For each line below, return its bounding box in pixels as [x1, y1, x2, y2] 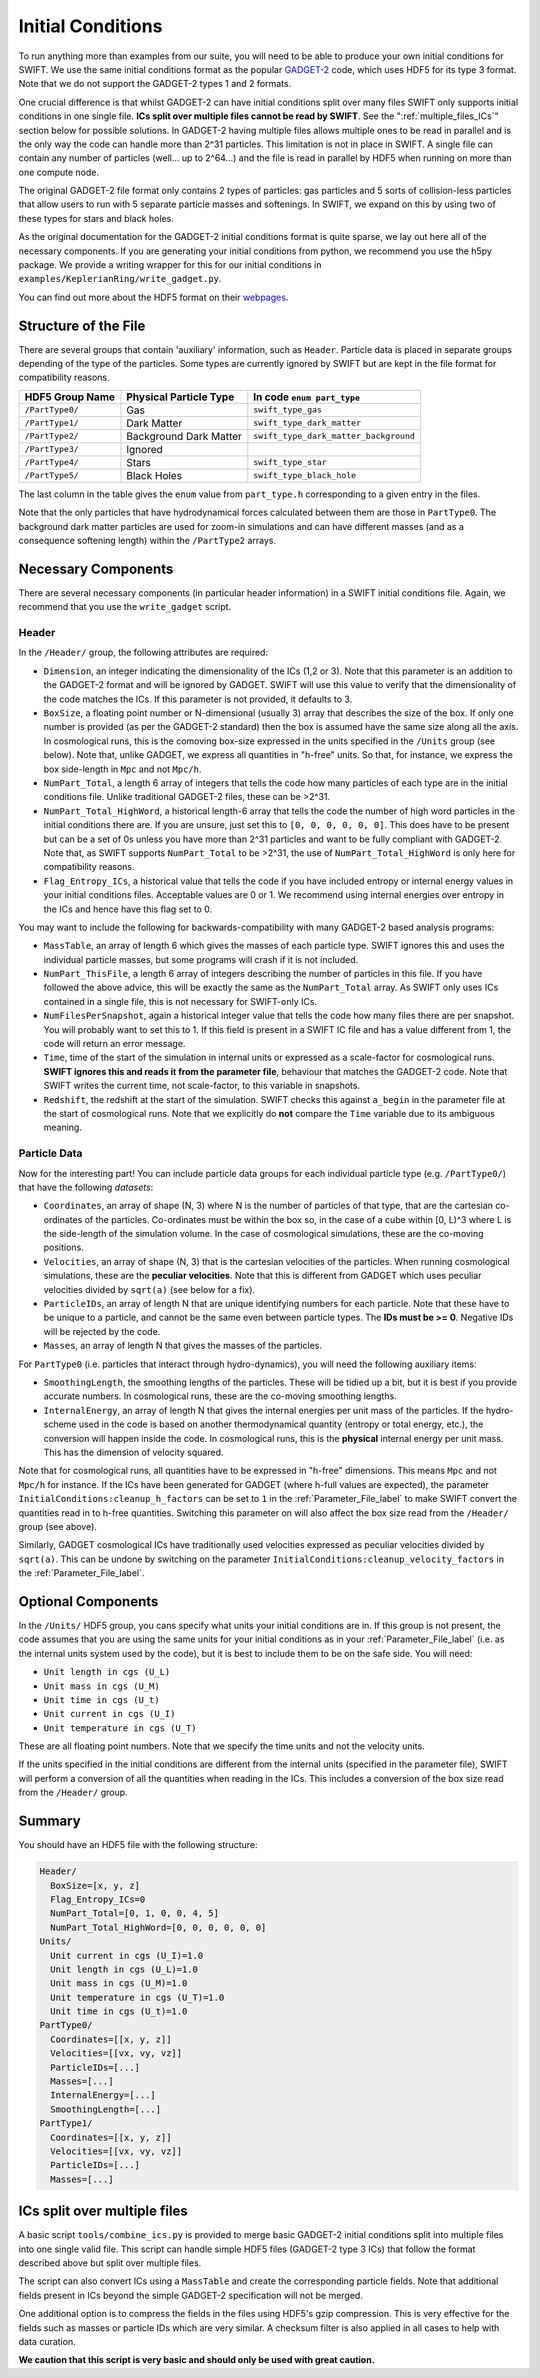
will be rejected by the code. [43, 1325, 161, 1337]
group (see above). [18, 1520, 97, 1532]
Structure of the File [18, 317, 146, 334]
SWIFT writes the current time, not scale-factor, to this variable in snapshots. [43, 1080, 360, 1092]
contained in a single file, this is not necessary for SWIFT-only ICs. [43, 995, 318, 1007]
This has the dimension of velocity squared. [43, 1446, 224, 1458]
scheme [43, 1418, 77, 1430]
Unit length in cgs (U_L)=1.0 [50, 1963, 199, 1975]
